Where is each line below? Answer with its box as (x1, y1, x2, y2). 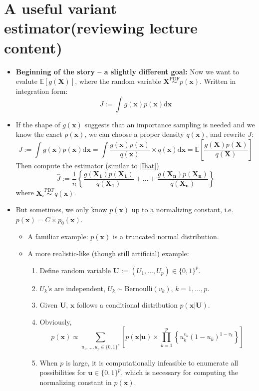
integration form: (15, 85, 68, 96)
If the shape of (15, 119, 60, 129)
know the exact (15, 129, 62, 139)
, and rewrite (206, 129, 246, 139)
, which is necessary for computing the (121, 367, 238, 378)
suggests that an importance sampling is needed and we (84, 119, 255, 129)
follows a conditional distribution (77, 300, 178, 310)
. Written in (199, 76, 236, 86)
